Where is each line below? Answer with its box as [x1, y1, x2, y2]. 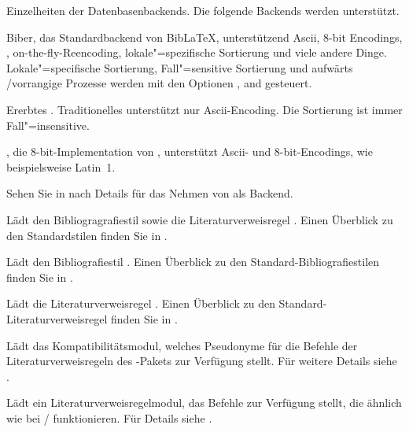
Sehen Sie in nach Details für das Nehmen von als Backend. [6, 185, 293, 201]
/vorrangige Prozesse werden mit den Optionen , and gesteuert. [6, 75, 312, 91]
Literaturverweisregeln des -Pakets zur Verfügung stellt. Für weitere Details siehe [6, 353, 397, 369]
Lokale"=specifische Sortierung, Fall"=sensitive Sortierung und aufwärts [6, 59, 353, 76]
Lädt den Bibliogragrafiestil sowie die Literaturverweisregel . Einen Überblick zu [6, 211, 393, 227]
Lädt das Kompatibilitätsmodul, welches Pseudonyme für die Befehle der [6, 337, 358, 353]
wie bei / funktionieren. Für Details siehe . [6, 409, 212, 426]
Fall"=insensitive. [6, 116, 90, 133]
